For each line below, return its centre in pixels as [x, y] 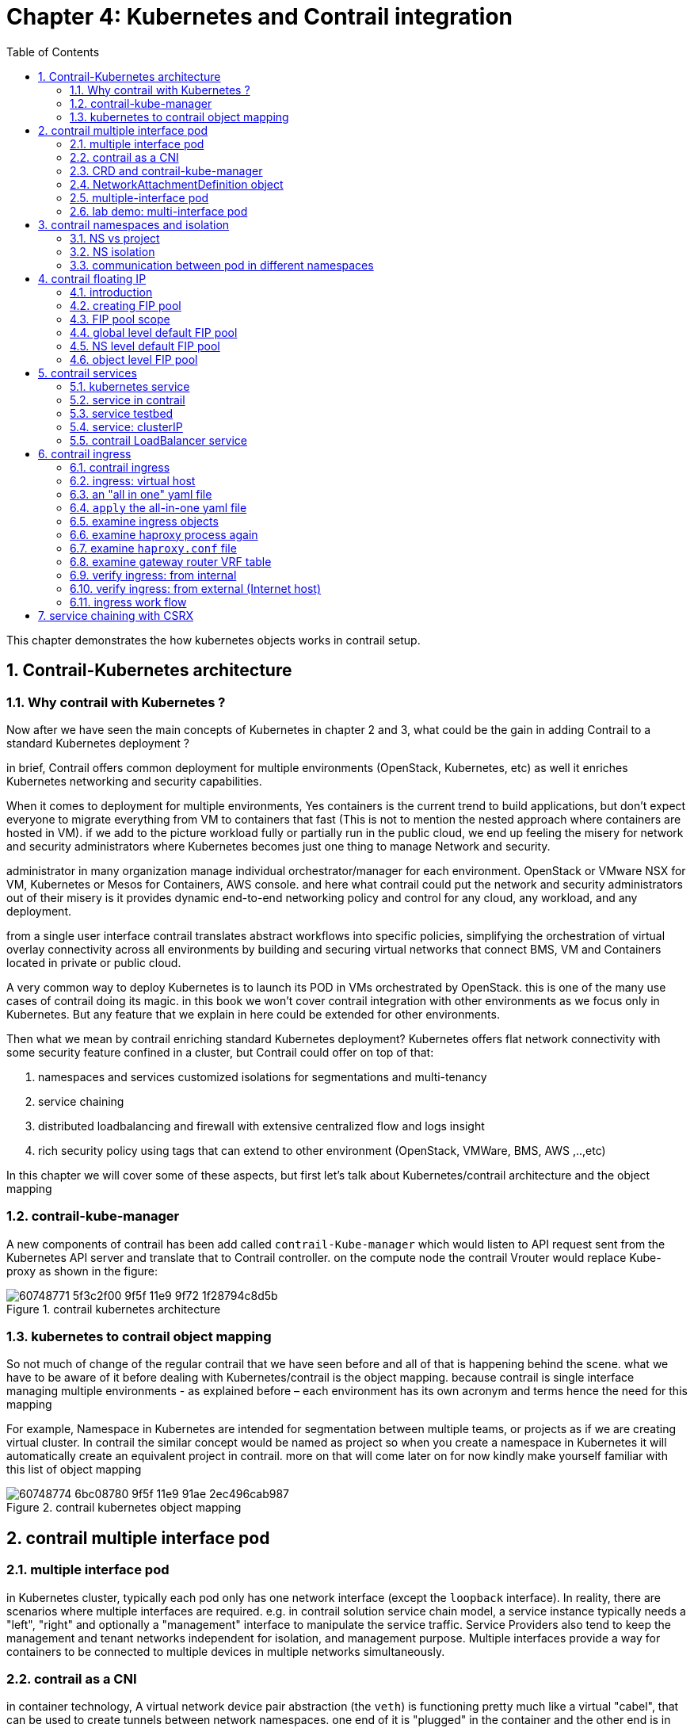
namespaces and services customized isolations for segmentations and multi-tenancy [263, 1076]
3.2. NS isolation [112, 251]
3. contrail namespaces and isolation [134, 224]
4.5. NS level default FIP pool [145, 346]
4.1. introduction [111, 292]
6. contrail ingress [85, 453]
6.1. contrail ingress [120, 467]
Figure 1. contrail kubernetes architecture [114, 1309]
